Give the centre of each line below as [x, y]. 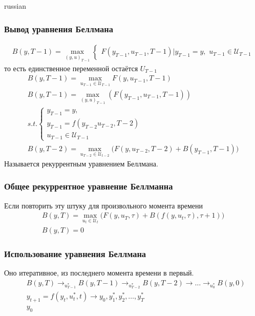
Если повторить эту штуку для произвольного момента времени [104, 205]
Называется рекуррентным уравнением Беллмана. [81, 163]
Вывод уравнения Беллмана [59, 28]
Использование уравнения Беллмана [75, 253]
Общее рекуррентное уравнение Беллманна [89, 186]
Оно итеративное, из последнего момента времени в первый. [99, 273]
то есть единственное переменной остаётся [71, 68]
